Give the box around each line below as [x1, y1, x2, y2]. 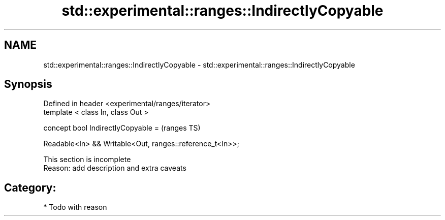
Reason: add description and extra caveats [43, 164, 186, 173]
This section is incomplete [43, 155, 131, 164]
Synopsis [4, 78, 52, 91]
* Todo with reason [43, 203, 107, 212]
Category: [4, 181, 56, 194]
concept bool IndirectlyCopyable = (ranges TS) [43, 123, 201, 133]
